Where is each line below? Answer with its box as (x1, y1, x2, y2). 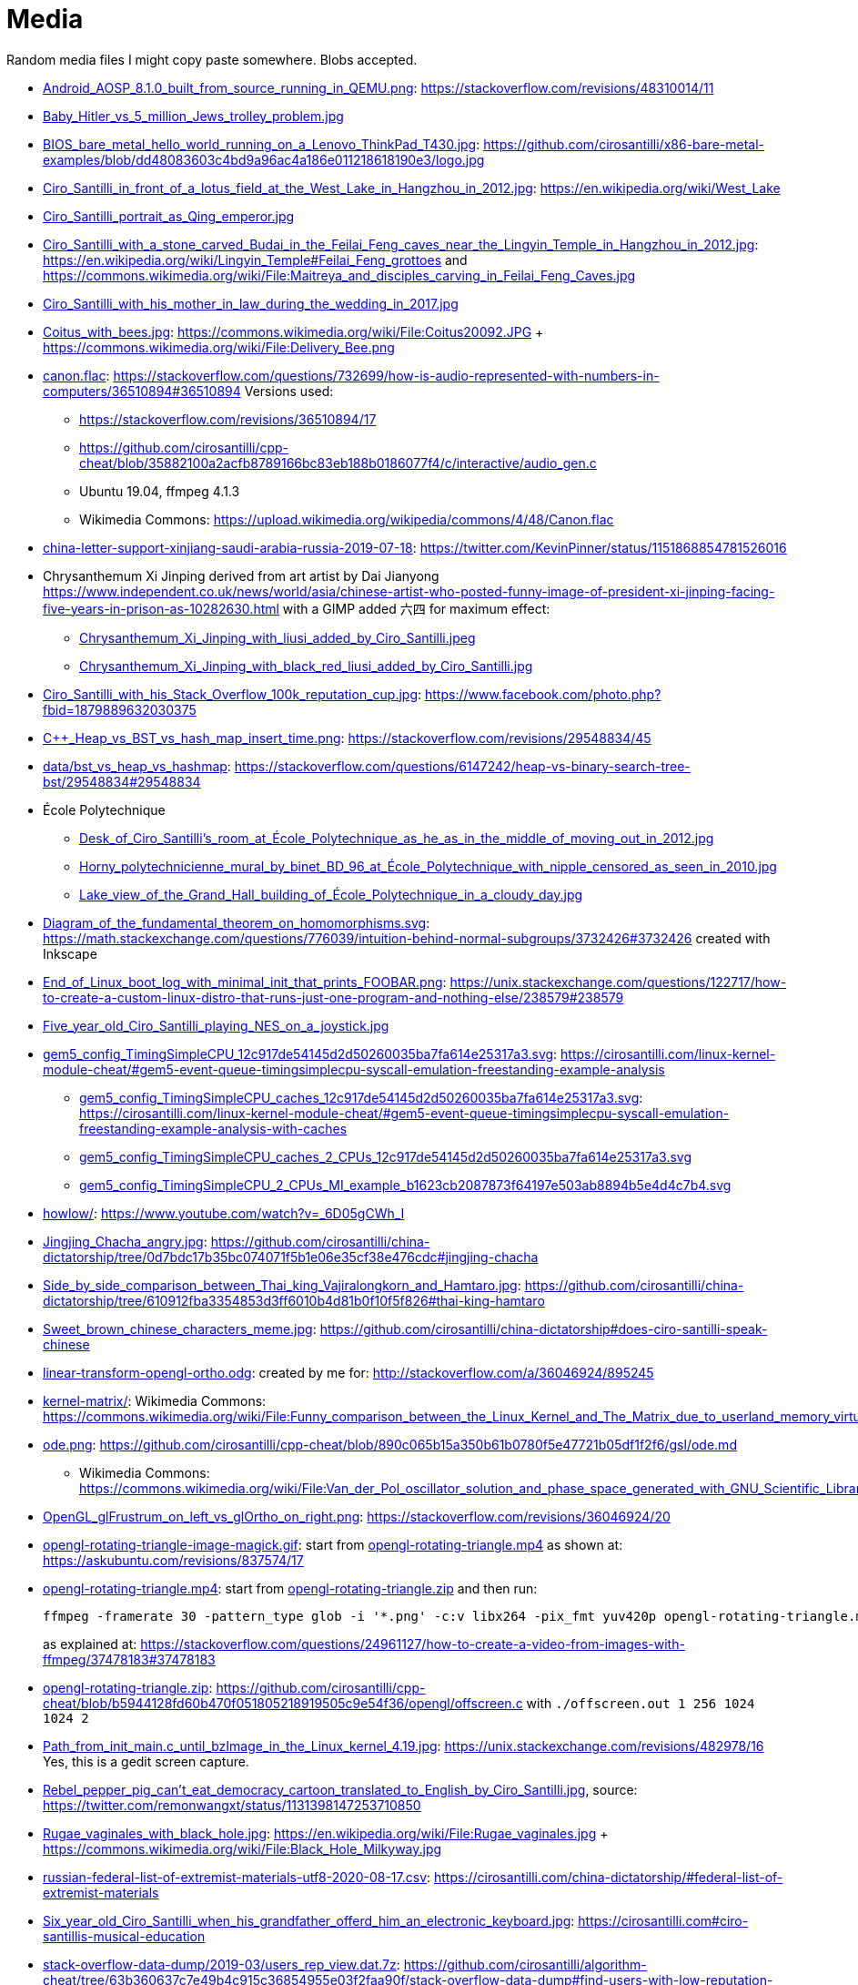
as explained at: (43, 1635, 137, 1652)
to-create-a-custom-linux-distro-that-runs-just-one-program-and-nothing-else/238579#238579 (43, 989, 624, 1005)
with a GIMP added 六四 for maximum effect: (282, 600, 550, 616)
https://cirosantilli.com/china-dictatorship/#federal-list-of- (433, 1868, 783, 1885)
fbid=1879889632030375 (43, 701, 197, 718)
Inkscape (43, 945, 97, 962)
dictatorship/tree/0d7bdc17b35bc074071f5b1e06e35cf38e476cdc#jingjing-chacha (43, 1248, 539, 1265)
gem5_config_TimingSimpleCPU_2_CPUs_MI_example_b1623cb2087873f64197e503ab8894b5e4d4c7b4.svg (79, 1176, 732, 1193)
